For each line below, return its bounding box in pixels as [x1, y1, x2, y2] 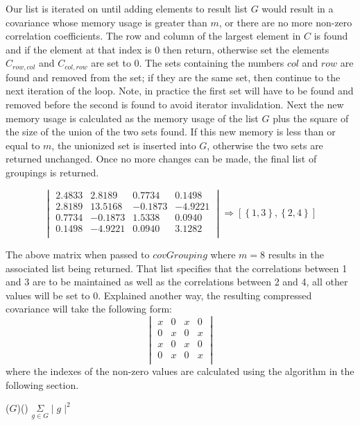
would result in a [262, 1, 334, 15]
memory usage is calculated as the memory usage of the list [6, 110, 259, 125]
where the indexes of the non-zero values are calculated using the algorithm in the [6, 364, 354, 378]
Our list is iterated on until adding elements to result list [6, 1, 248, 15]
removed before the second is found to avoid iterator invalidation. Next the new [6, 97, 344, 112]
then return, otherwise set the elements [162, 42, 329, 56]
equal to [6, 137, 40, 152]
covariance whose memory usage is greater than [6, 15, 207, 29]
